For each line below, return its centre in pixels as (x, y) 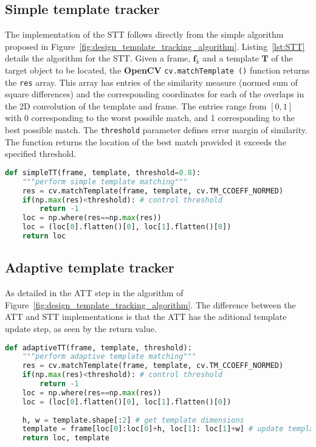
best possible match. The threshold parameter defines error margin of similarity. (156, 130)
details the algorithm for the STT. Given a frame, (98, 58)
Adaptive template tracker (90, 267)
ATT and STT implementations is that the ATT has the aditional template (146, 317)
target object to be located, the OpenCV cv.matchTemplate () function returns (157, 70)
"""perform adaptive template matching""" (109, 357)
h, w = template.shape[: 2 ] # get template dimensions (133, 420)
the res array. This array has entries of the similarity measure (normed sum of (151, 82)
